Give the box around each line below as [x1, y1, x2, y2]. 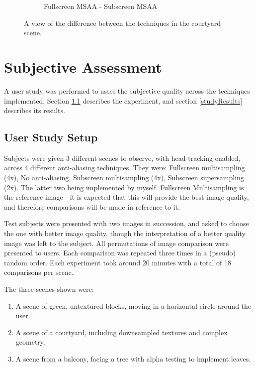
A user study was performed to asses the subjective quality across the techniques [4, 85, 250, 96]
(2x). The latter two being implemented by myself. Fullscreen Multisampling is [4, 182, 244, 192]
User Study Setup [4, 129, 98, 145]
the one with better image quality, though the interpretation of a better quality [4, 228, 246, 239]
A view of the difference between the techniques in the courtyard [24, 17, 221, 28]
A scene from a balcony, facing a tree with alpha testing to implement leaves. [15, 353, 251, 364]
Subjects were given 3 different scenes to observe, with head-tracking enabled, [4, 152, 241, 163]
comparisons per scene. [4, 267, 74, 277]
